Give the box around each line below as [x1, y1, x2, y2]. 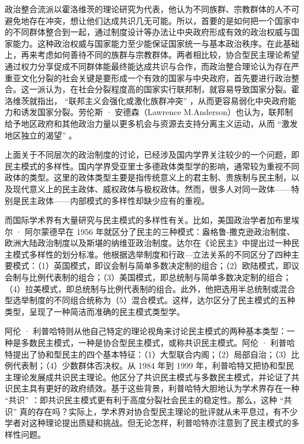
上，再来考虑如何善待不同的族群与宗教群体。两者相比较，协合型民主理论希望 [5, 48, 299, 61]
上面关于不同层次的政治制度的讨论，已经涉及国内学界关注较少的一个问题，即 [5, 148, 299, 161]
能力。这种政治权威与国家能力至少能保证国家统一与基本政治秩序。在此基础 [12, 37, 299, 49]
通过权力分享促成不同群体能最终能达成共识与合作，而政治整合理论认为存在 [5, 60, 291, 72]
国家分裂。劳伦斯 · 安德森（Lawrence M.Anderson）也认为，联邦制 [37, 106, 293, 118]
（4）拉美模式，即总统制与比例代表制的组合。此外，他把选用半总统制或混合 [5, 282, 295, 294]
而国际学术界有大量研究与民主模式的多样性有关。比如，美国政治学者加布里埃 [5, 214, 299, 226]
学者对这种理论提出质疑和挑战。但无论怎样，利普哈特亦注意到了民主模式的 [5, 417, 291, 429]
